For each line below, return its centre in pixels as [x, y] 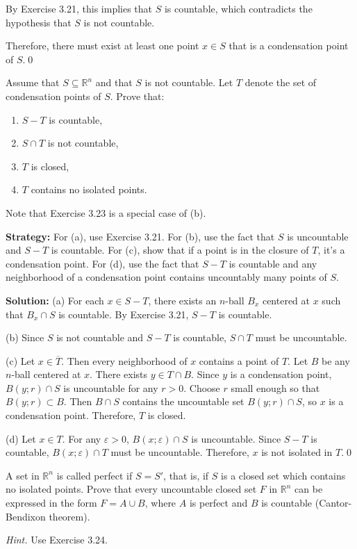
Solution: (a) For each [55, 300]
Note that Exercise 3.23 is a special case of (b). [106, 212]
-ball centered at [46, 374]
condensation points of [53, 96]
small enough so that [275, 387]
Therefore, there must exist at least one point [102, 46]
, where [160, 503]
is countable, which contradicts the [238, 8]
